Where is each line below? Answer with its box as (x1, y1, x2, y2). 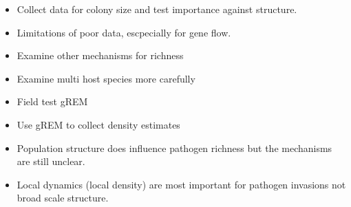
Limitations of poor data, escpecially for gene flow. (17, 25, 231, 39)
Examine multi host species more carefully (17, 71, 195, 85)
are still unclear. (17, 154, 85, 168)
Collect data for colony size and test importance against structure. (17, 2, 297, 16)
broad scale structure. (17, 190, 109, 205)
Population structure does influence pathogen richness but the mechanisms (17, 140, 332, 155)
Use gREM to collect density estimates (17, 117, 180, 131)
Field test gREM (17, 94, 88, 109)
